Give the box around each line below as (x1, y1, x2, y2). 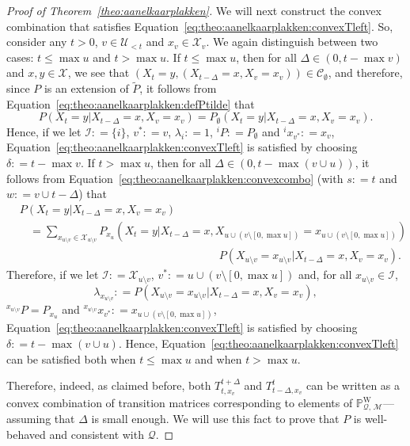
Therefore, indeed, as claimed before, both (6, 377, 211, 394)
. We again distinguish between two (206, 33, 378, 50)
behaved (6, 426, 46, 443)
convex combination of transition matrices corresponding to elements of (6, 395, 353, 411)
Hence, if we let (6, 123, 82, 139)
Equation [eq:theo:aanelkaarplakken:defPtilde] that (6, 95, 255, 112)
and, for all (298, 266, 352, 283)
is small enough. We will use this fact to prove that (91, 410, 340, 427)
